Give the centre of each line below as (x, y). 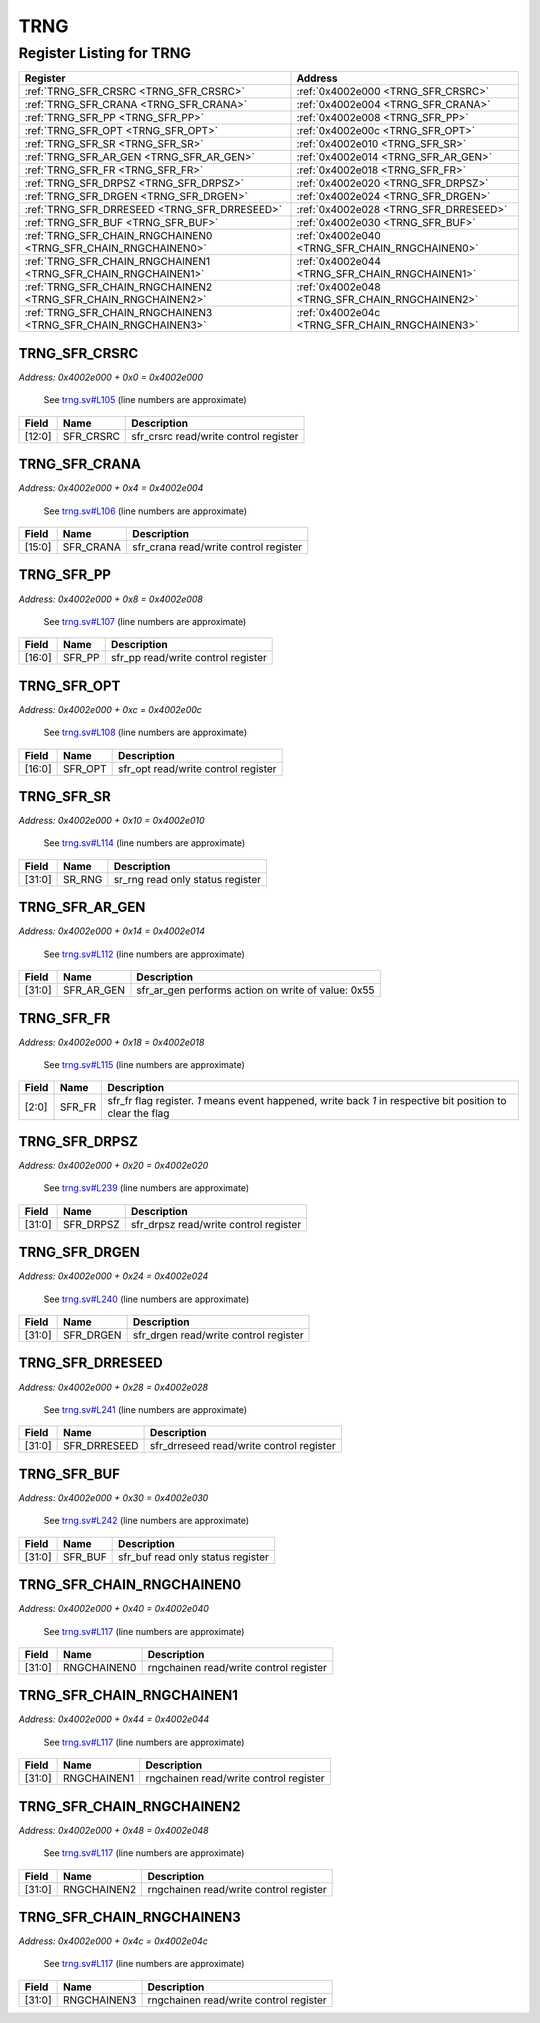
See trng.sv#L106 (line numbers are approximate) (145, 511)
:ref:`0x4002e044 (339, 262)
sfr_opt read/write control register (197, 768)
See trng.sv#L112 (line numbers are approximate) (144, 954)
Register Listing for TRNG (105, 53)
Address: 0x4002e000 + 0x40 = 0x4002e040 (114, 1609)
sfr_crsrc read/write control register (215, 436)
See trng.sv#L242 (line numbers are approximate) (146, 1521)
